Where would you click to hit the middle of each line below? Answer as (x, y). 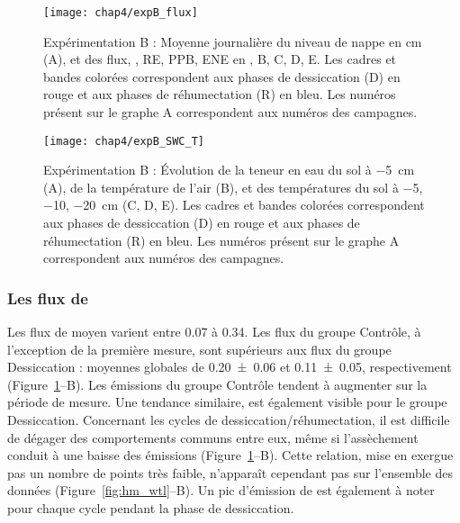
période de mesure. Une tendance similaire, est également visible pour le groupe (227, 402)
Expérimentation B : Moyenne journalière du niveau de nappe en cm (233, 41)
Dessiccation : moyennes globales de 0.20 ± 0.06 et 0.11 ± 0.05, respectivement (230, 367)
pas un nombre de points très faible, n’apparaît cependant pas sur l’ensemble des (230, 472)
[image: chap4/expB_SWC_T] (124, 141)
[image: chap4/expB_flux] (121, 13)
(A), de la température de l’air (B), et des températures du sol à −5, (233, 187)
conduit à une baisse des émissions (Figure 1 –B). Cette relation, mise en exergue (230, 455)
